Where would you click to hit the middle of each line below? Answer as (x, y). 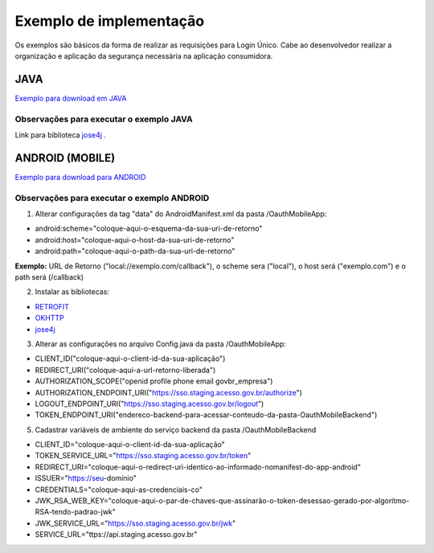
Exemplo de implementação (110, 21)
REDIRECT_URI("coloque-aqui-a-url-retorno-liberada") (125, 370)
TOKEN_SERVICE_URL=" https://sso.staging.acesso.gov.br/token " (143, 456)
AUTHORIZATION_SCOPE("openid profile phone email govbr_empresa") (154, 381)
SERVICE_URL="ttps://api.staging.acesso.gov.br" (116, 535)
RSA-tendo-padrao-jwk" (76, 512)
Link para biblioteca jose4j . (60, 135)
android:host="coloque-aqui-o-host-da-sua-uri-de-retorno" (135, 240)
